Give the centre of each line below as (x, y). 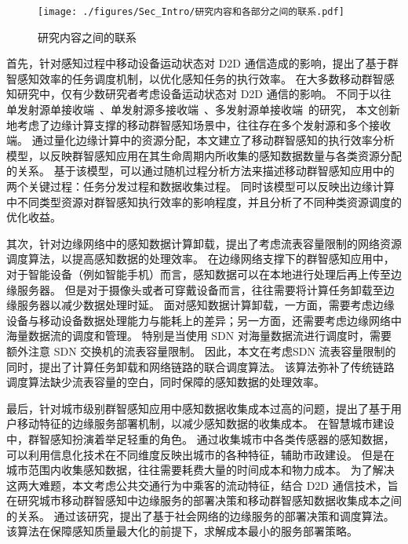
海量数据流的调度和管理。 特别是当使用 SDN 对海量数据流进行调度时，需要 (199, 336)
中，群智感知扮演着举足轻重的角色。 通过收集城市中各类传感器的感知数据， (200, 438)
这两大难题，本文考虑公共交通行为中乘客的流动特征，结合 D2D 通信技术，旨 (202, 485)
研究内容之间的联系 (87, 37)
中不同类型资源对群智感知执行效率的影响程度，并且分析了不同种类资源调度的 (204, 201)
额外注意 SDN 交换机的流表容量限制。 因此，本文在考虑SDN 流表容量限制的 (201, 350)
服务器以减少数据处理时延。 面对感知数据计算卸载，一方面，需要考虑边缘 (206, 305)
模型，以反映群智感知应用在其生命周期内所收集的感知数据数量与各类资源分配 (204, 155)
